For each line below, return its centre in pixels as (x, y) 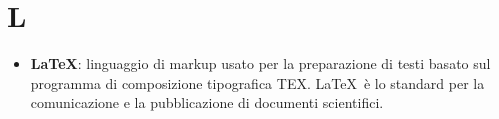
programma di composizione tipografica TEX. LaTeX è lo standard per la (257, 82)
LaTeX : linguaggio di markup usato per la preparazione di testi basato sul (260, 63)
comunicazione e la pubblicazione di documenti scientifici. (207, 102)
